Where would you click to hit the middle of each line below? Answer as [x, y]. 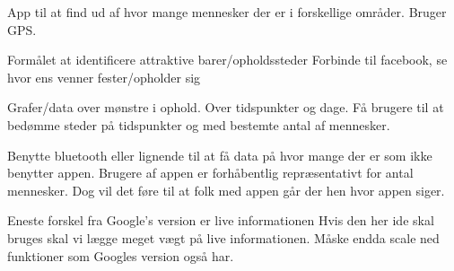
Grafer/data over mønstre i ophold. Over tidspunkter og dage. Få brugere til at [226, 107]
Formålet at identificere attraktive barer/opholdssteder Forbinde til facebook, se [227, 60]
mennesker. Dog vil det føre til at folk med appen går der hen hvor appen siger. [226, 190]
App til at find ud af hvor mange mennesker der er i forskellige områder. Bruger [227, 12]
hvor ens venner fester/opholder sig [104, 77]
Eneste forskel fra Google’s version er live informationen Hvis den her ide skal [221, 220]
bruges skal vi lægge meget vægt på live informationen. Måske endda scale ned [223, 237]
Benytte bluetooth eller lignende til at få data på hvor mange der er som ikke [220, 155]
